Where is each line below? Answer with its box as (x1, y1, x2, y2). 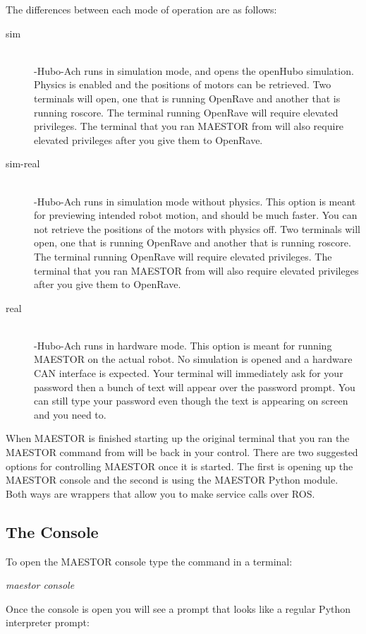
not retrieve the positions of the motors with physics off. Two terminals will (34, 221, 360, 236)
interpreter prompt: (6, 615, 90, 630)
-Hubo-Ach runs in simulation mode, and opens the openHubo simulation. (34, 63, 354, 78)
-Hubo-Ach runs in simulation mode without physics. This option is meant (34, 193, 356, 208)
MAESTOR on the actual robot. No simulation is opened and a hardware (34, 352, 353, 366)
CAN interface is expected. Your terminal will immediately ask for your (34, 366, 343, 381)
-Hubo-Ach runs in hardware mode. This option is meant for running (34, 337, 332, 352)
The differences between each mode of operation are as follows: (6, 2, 277, 16)
